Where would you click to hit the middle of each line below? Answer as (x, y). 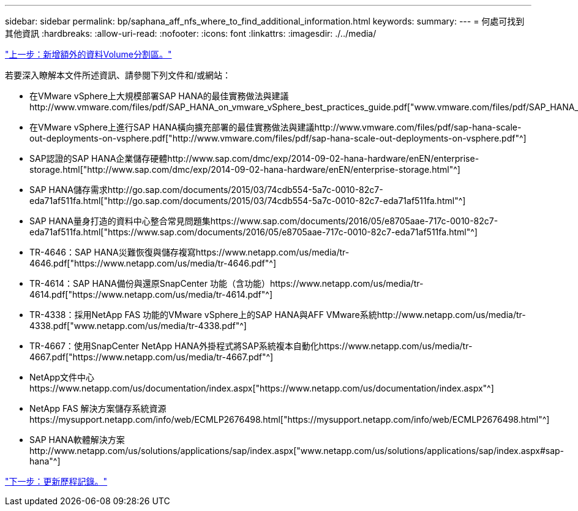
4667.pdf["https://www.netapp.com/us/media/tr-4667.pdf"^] (152, 357)
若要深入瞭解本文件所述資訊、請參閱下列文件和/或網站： (118, 75)
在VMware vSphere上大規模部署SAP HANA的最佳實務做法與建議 (159, 96)
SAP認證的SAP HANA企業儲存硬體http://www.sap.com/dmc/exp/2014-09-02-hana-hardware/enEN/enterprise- (254, 158)
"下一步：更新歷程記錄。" (56, 481)
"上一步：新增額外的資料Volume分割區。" (88, 54)
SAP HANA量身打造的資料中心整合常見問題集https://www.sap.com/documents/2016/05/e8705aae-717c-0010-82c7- (264, 221)
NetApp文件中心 (62, 377)
